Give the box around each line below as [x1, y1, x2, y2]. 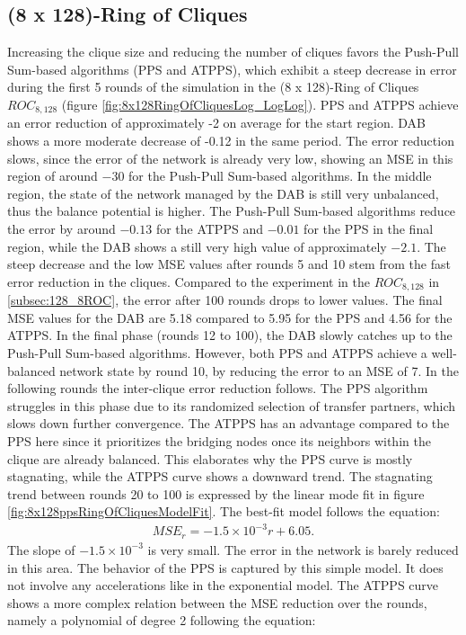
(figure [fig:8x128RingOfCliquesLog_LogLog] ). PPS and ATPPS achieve [61, 94, 459, 113]
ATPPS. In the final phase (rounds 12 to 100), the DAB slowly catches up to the [7, 326, 453, 344]
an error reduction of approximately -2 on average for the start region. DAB [7, 113, 426, 132]
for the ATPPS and [155, 219, 263, 237]
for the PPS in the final [303, 219, 434, 237]
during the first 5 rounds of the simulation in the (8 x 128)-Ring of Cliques [7, 77, 419, 96]
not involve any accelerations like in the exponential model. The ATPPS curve [7, 576, 439, 595]
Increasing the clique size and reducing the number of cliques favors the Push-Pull [7, 42, 459, 61]
